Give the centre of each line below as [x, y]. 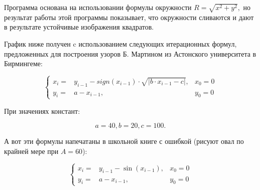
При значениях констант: [42, 111]
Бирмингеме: [23, 63]
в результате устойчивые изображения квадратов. [79, 27]
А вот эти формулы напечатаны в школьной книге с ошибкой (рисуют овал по [124, 141]
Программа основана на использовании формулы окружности [98, 7]
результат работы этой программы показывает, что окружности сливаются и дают [129, 17]
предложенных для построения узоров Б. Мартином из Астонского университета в [130, 53]
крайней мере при [31, 151]
